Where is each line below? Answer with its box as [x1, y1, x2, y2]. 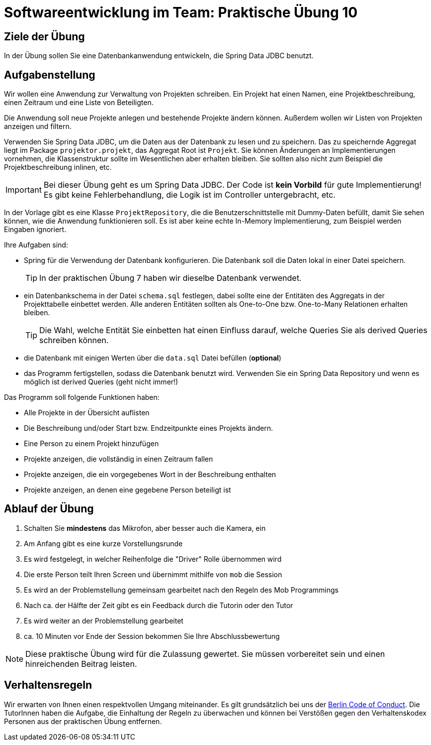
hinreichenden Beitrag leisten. [25, 658, 137, 669]
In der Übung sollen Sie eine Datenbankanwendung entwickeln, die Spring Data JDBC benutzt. [4, 51, 314, 60]
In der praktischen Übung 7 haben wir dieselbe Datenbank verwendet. [39, 273, 302, 283]
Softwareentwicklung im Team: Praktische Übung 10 [4, 4, 358, 21]
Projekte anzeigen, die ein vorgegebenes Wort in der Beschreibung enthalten [24, 470, 276, 479]
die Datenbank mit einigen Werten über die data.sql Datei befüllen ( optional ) [24, 354, 281, 363]
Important [5, 185, 42, 195]
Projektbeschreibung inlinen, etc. [4, 163, 112, 172]
